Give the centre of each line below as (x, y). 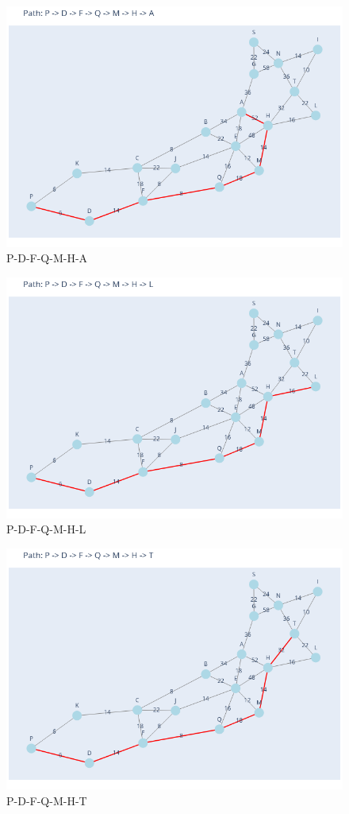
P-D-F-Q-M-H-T (47, 800)
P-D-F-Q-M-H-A (47, 258)
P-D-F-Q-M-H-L (46, 529)
